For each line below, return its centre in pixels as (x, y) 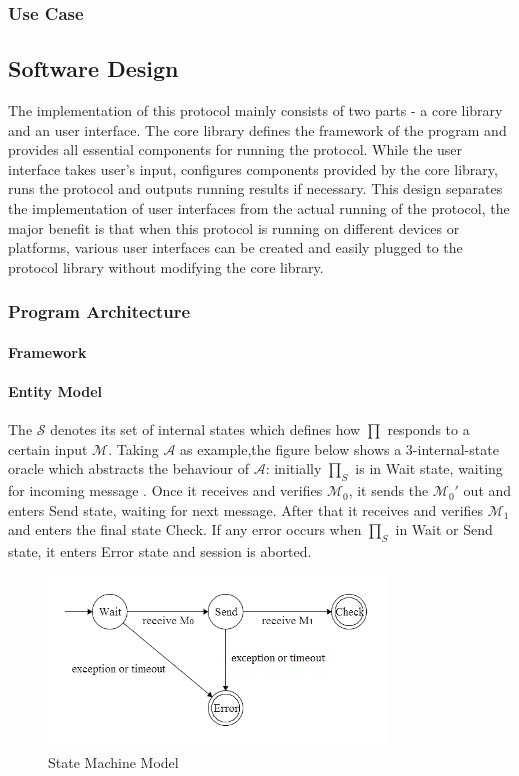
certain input (48, 448)
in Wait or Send (444, 529)
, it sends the (388, 490)
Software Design (93, 68)
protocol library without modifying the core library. (166, 266)
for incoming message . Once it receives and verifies (165, 490)
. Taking (133, 448)
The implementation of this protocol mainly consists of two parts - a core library (255, 110)
